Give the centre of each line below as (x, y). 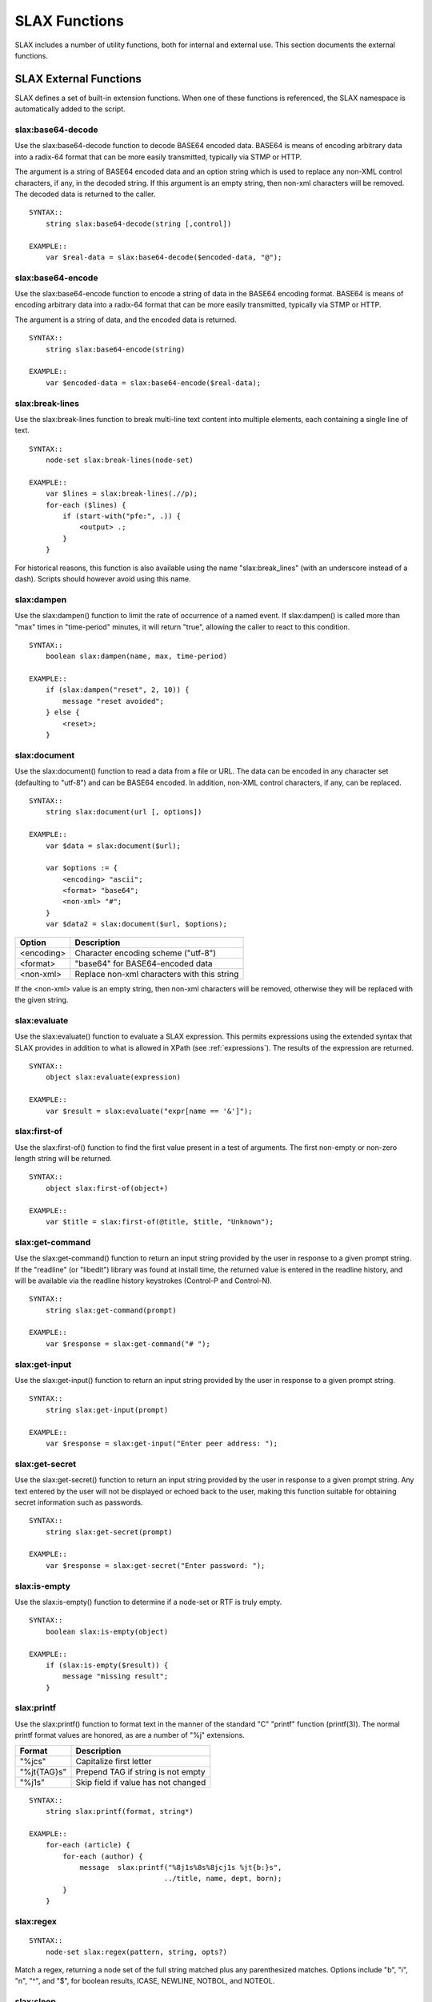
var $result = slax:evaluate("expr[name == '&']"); (149, 1111)
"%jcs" (33, 1761)
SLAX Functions (69, 21)
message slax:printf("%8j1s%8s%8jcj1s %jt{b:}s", (181, 1867)
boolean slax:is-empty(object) (107, 1631)
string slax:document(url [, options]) (124, 812)
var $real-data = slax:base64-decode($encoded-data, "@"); (164, 257)
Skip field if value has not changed (141, 1782)
